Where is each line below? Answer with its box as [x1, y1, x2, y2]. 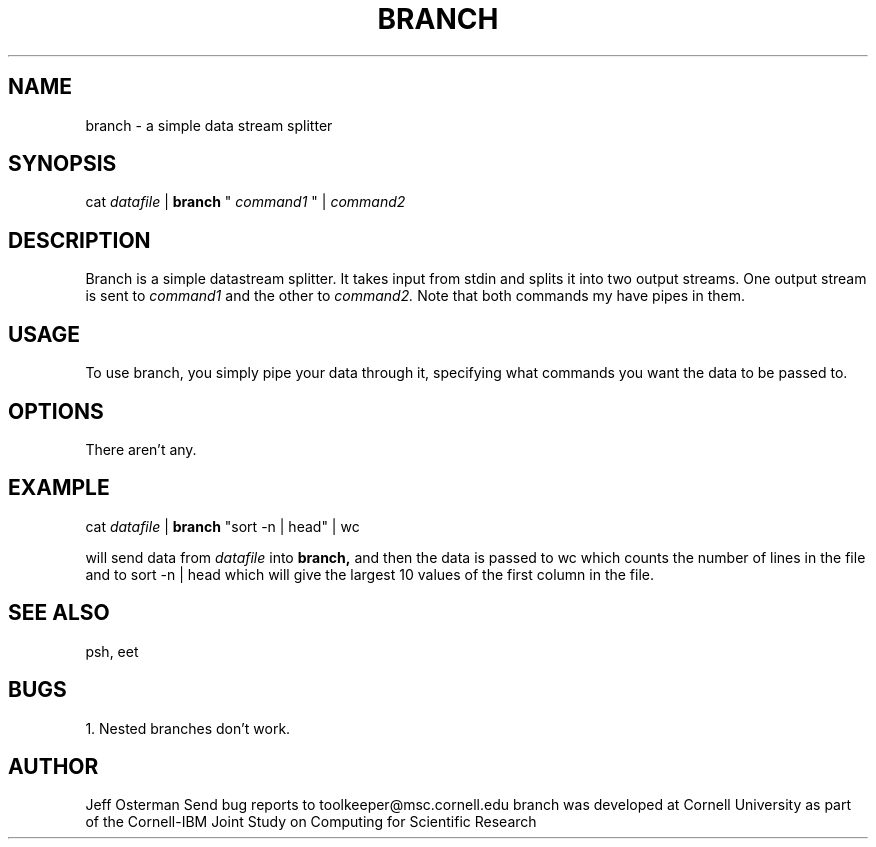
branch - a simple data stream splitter [85, 116, 333, 134]
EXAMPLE [8, 475, 110, 501]
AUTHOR [8, 753, 99, 779]
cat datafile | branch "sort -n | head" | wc [85, 517, 360, 535]
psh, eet [85, 642, 139, 660]
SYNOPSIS [8, 151, 117, 177]
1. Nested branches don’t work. [85, 719, 291, 737]
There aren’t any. [85, 440, 197, 458]
